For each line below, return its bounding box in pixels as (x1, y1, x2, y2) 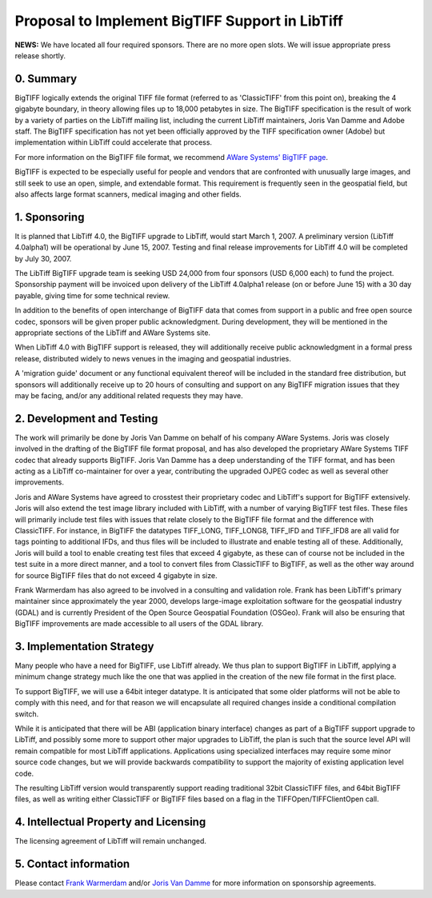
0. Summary (14, 72, 78, 86)
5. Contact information (14, 857, 130, 871)
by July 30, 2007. (14, 253, 72, 263)
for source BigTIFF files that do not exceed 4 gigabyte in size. (14, 570, 218, 580)
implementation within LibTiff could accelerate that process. (14, 138, 212, 147)
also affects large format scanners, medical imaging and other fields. (14, 189, 242, 199)
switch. (14, 708, 39, 719)
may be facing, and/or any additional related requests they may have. (14, 390, 243, 400)
